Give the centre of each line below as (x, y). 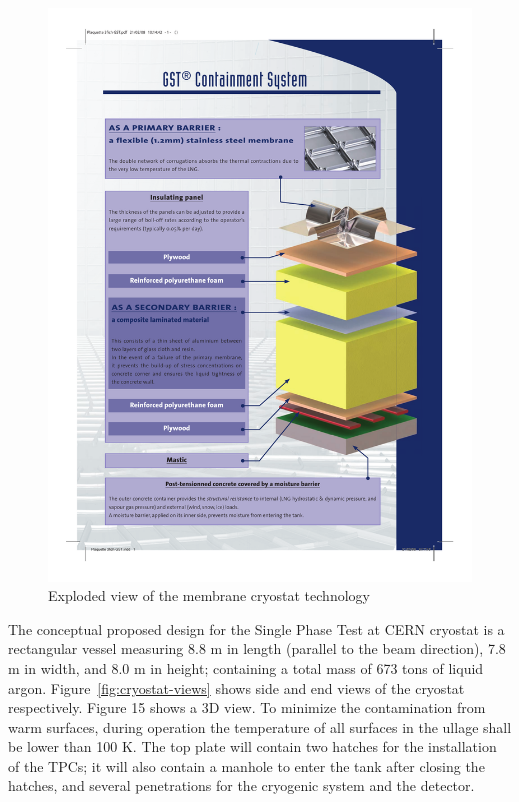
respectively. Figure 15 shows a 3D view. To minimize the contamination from (247, 707)
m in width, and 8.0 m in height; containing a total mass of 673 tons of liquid (246, 667)
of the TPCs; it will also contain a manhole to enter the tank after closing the (246, 765)
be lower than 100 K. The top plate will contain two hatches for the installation (252, 746)
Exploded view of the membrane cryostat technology (209, 595)
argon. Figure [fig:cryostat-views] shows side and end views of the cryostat (236, 687)
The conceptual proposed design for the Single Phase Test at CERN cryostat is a (256, 628)
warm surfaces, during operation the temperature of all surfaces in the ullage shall (260, 726)
